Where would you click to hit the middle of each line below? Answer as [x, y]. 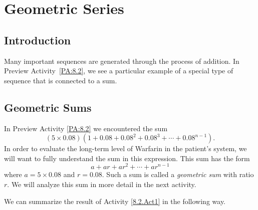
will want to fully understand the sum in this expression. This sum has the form [127, 158]
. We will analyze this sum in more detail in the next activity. [102, 184]
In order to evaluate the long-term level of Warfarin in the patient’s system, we [125, 148]
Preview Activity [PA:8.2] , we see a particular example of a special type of [119, 71]
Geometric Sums [48, 107]
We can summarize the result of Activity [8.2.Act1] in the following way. [115, 201]
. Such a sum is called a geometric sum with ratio [178, 174]
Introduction [38, 40]
